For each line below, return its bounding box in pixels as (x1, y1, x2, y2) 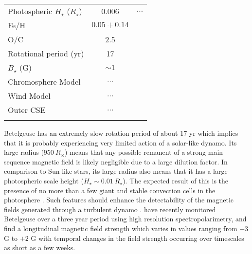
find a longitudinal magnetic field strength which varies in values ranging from (4, 223, 237, 233)
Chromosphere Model (8, 76, 81, 87)
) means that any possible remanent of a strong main (64, 147, 223, 157)
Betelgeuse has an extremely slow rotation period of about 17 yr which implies (4, 128, 238, 138)
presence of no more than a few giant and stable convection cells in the (4, 185, 216, 195)
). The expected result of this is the (123, 175, 229, 185)
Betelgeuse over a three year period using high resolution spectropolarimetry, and (4, 214, 247, 224)
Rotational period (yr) (8, 48, 84, 59)
